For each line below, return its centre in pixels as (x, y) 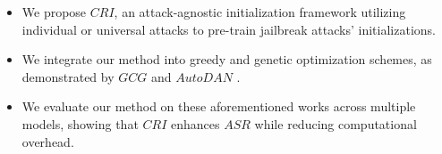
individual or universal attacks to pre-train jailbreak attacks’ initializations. (229, 29)
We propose (54, 12)
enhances (195, 123)
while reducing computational (336, 123)
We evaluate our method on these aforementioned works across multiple (219, 106)
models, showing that (80, 123)
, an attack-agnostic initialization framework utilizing (260, 12)
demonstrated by (68, 76)
